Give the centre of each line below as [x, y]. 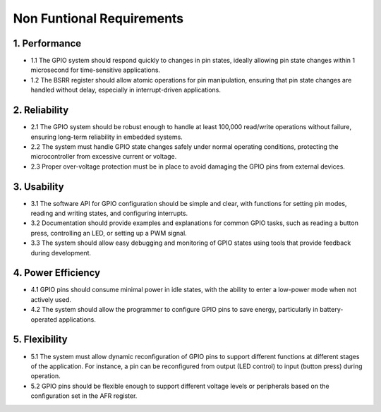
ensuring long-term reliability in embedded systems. [107, 137]
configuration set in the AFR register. [84, 396]
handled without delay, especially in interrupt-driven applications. [126, 90]
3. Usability [38, 187]
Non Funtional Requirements [98, 18]
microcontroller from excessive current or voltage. [104, 157]
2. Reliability [41, 110]
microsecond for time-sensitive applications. [96, 70]
